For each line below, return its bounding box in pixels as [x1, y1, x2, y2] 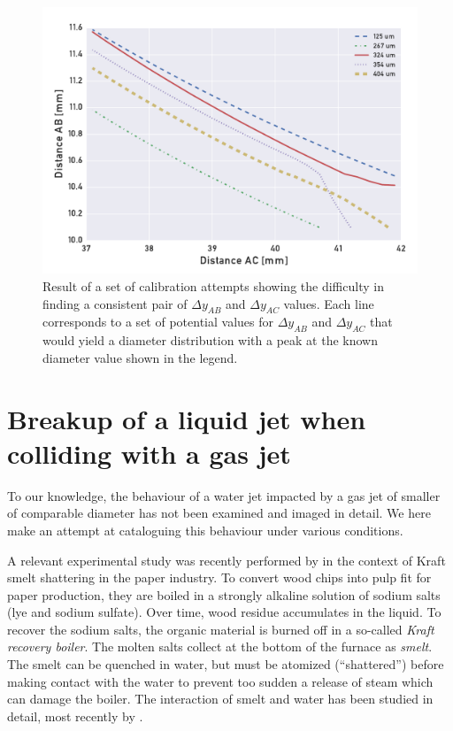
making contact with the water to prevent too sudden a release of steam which [7, 672, 434, 690]
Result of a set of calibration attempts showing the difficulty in [42, 277, 384, 296]
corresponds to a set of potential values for [42, 312, 273, 331]
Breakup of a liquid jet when [7, 400, 366, 436]
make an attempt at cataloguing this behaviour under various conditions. [7, 520, 403, 539]
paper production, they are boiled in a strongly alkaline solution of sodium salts [7, 585, 441, 604]
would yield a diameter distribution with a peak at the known [42, 331, 378, 350]
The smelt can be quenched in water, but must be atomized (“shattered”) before [7, 655, 444, 673]
